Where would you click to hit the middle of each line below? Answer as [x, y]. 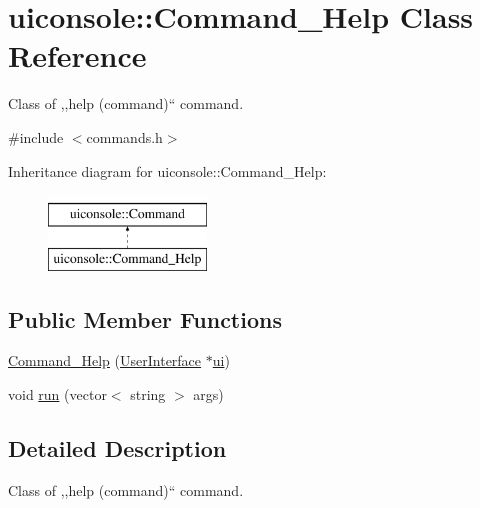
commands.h [124, 136]
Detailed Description [117, 448]
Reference [77, 55]
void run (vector [57, 394]
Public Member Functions [145, 318]
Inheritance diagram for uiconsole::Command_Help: [167, 170]
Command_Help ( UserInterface [105, 360]
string [148, 394]
